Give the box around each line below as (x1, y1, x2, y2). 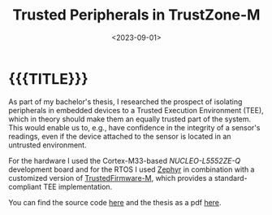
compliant (8, 182, 42, 191)
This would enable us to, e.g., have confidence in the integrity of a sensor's (8, 122, 261, 132)
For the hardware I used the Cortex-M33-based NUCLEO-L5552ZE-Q (8, 156, 241, 165)
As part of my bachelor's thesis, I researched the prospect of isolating (8, 96, 243, 107)
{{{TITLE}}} (8, 69, 89, 88)
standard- (214, 173, 248, 182)
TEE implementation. (43, 182, 113, 191)
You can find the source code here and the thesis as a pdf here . (8, 197, 222, 207)
